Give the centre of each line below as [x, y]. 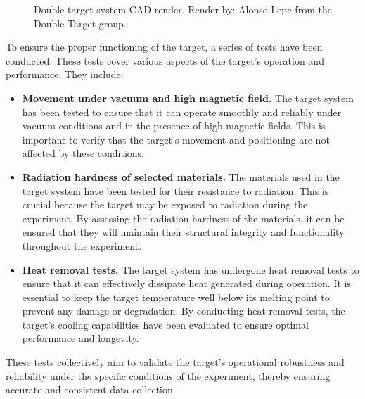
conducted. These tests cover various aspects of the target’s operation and [165, 60]
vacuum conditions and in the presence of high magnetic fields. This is [174, 126]
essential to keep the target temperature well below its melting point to [176, 297]
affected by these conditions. [83, 153]
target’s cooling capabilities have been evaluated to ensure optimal [165, 324]
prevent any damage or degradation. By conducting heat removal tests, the [184, 311]
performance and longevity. [81, 338]
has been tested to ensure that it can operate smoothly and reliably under [182, 112]
